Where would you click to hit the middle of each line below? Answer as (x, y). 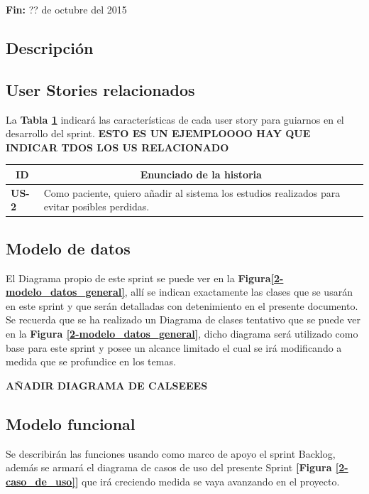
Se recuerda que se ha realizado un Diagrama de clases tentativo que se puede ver (183, 320)
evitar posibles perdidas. (97, 206)
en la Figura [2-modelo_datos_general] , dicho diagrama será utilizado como (182, 333)
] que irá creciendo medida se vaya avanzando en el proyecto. (207, 481)
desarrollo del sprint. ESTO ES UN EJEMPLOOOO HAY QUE (158, 133)
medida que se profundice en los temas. (91, 361)
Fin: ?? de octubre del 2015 (66, 9)
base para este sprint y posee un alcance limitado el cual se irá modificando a (174, 347)
